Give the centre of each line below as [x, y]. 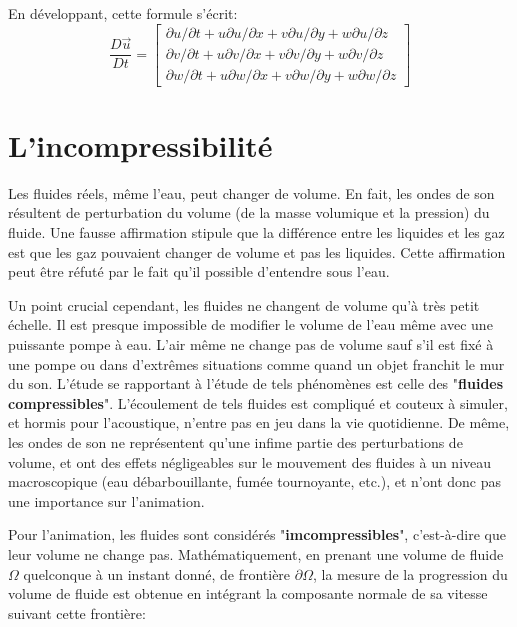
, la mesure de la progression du [410, 573]
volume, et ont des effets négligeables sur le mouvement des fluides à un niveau [250, 461]
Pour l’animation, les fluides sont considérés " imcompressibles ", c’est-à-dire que [257, 534]
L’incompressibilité [140, 144]
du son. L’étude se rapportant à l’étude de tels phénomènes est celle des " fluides [256, 383]
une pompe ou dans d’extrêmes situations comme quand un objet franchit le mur [256, 363]
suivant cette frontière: [77, 612]
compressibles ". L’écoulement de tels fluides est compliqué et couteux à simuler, [258, 402]
